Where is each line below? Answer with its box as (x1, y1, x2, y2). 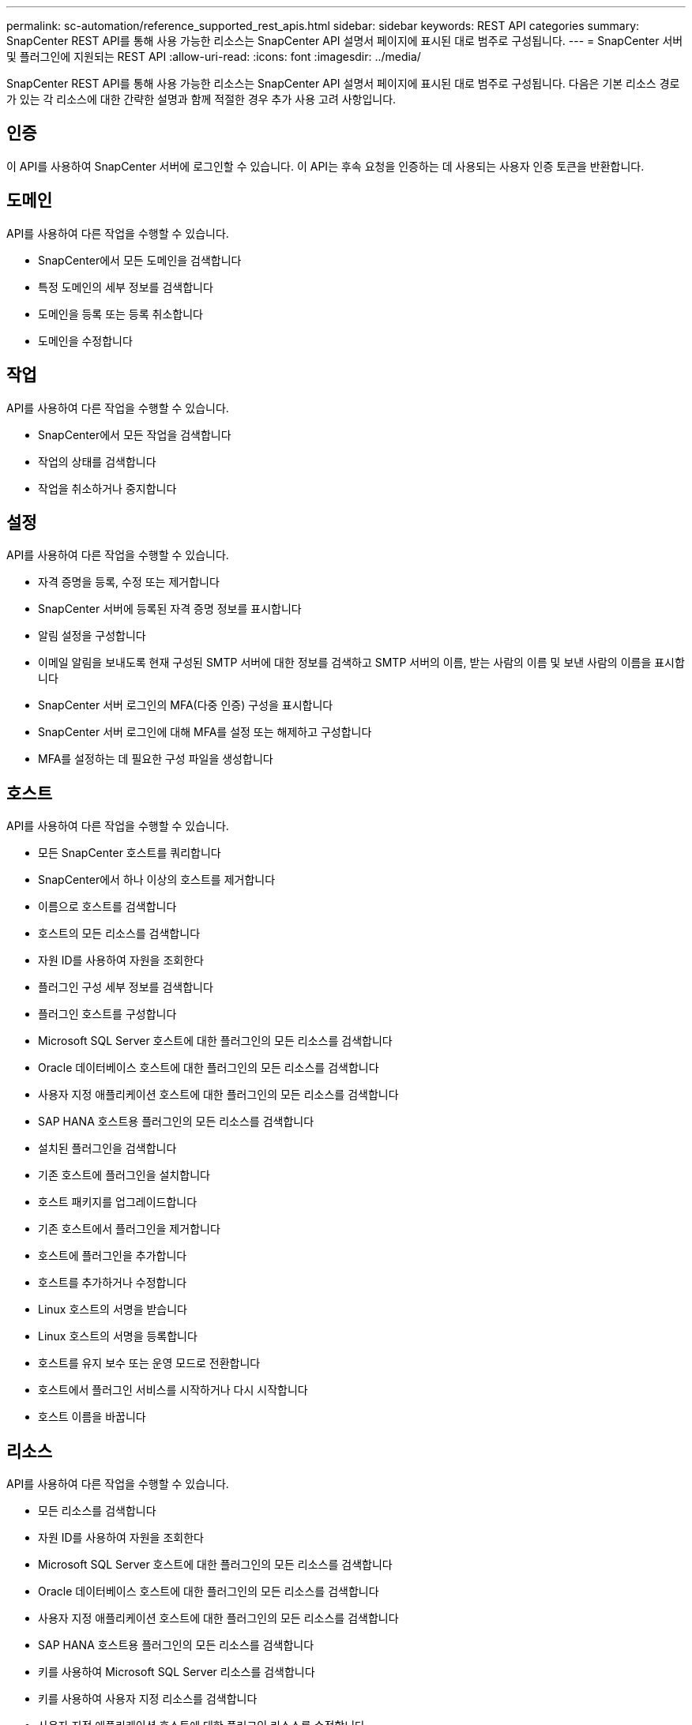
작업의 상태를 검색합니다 (38, 454, 156, 468)
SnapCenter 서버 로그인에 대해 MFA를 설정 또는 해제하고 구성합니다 (38, 725, 372, 739)
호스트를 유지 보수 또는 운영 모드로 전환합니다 (38, 1356, 261, 1370)
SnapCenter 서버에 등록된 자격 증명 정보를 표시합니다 (38, 602, 302, 616)
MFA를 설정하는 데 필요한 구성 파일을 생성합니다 (38, 752, 273, 766)
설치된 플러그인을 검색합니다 (38, 1141, 177, 1156)
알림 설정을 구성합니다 (38, 629, 146, 643)
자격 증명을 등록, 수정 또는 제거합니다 (38, 575, 220, 589)
